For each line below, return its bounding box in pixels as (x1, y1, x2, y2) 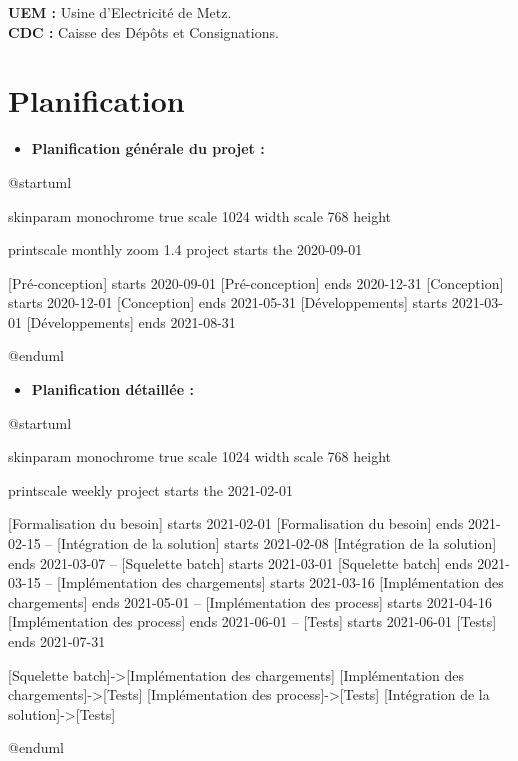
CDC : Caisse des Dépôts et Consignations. (8, 21, 279, 42)
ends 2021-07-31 (8, 631, 106, 651)
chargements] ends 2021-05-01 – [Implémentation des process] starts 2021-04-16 (8, 591, 492, 612)
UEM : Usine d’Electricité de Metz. (8, 2, 232, 22)
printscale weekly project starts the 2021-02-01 (8, 479, 293, 500)
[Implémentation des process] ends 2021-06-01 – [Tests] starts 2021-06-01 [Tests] (8, 611, 497, 632)
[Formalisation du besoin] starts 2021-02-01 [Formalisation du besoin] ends (8, 513, 464, 534)
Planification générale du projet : (31, 138, 265, 159)
